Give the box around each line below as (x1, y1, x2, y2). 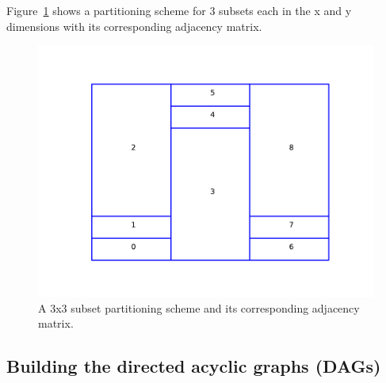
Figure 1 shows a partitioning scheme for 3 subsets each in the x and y (6, 2, 352, 18)
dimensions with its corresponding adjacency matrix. (6, 17, 262, 34)
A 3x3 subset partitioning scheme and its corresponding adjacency (38, 299, 360, 316)
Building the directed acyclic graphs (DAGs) (6, 354, 381, 378)
